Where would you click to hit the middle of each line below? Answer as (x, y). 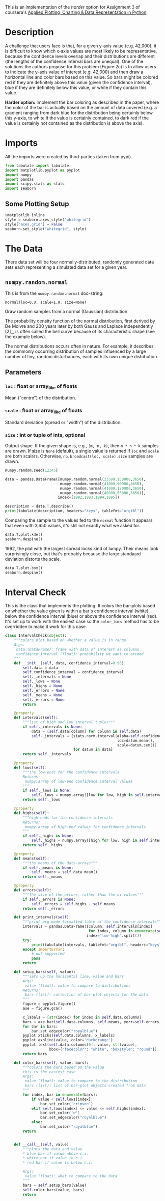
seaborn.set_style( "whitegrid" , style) (46, 229)
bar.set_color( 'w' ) (60, 1113)
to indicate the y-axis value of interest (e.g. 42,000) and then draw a (74, 72)
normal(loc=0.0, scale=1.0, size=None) (46, 302)
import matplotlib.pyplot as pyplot (42, 170)
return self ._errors (44, 909)
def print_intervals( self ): (42, 917)
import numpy (18, 175)
